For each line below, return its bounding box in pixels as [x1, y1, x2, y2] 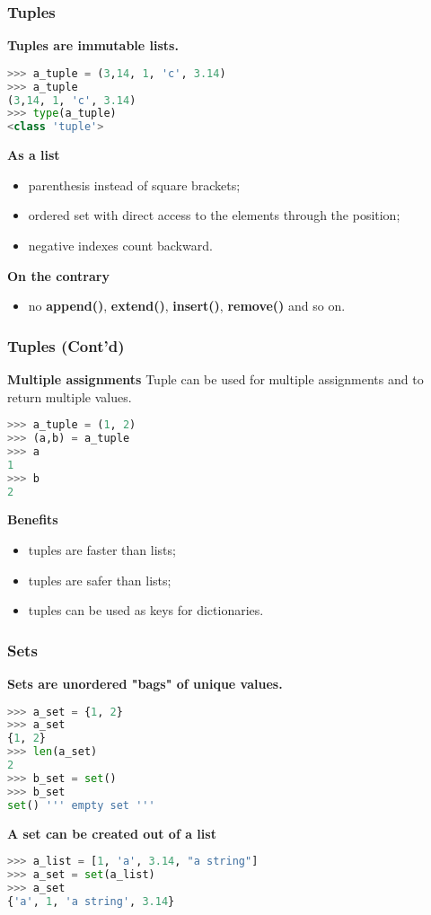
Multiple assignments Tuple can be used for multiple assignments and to [7, 369, 424, 388]
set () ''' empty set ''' [7, 798, 155, 812]
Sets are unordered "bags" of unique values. [7, 674, 283, 692]
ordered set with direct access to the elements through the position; [28, 206, 400, 224]
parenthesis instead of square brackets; [28, 175, 241, 194]
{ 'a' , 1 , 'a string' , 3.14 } [7, 894, 175, 908]
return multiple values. [7, 387, 132, 406]
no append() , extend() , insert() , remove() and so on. [28, 296, 346, 315]
